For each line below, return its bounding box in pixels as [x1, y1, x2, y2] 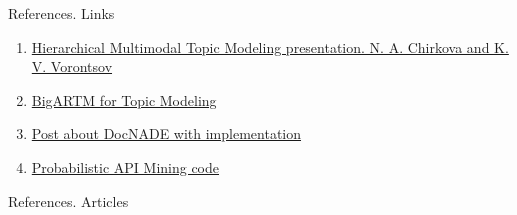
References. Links [8, 3, 115, 23]
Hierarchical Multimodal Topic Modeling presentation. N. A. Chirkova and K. [31, 36, 509, 57]
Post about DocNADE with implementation [31, 123, 302, 144]
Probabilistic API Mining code [31, 156, 220, 177]
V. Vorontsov [31, 56, 113, 77]
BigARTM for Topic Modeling [31, 89, 217, 110]
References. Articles [8, 190, 129, 211]
